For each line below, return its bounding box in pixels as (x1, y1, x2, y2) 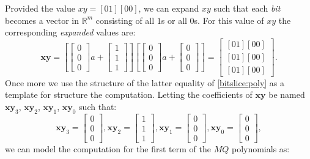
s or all (161, 13, 187, 26)
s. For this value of (194, 13, 264, 26)
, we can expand (138, 2, 199, 14)
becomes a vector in (5, 13, 79, 26)
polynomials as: (231, 142, 290, 155)
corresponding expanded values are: (5, 26, 136, 39)
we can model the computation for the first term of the (5, 142, 211, 155)
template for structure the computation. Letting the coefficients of (5, 88, 253, 101)
